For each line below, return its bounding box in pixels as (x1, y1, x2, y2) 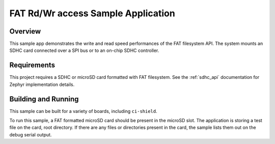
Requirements (9, 61, 56, 70)
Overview (9, 27, 41, 36)
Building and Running (9, 95, 79, 103)
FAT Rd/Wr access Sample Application (9, 8, 175, 19)
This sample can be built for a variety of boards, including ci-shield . (9, 108, 157, 114)
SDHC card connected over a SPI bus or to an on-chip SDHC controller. (9, 47, 159, 53)
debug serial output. (9, 131, 52, 137)
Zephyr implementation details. (9, 81, 75, 88)
